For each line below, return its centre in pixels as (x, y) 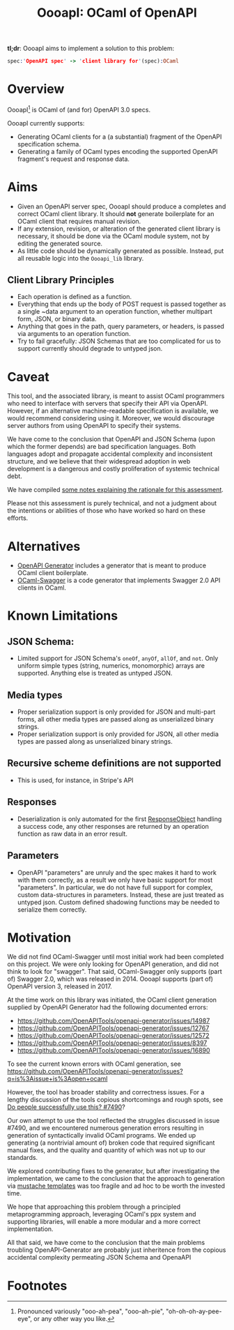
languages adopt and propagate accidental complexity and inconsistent (110, 454)
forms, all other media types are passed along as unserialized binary (116, 719)
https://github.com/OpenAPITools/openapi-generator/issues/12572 (114, 1036)
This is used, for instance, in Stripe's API (75, 780)
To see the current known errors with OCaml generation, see (94, 1064)
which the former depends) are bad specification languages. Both (102, 447)
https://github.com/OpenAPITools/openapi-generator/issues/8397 (112, 1043)
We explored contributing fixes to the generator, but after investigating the (114, 1171)
